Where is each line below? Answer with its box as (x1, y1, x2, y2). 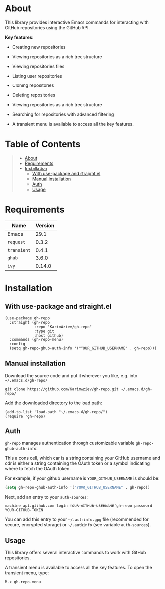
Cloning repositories (12, 83, 54, 88)
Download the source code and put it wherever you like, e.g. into (5, 372, 138, 378)
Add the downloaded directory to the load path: (5, 400, 102, 406)
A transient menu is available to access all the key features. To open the (5, 565, 153, 571)
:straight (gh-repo (9, 320, 50, 325)
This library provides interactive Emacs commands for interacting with (5, 19, 149, 25)
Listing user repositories (12, 73, 62, 79)
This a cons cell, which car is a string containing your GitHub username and (5, 455, 160, 461)
